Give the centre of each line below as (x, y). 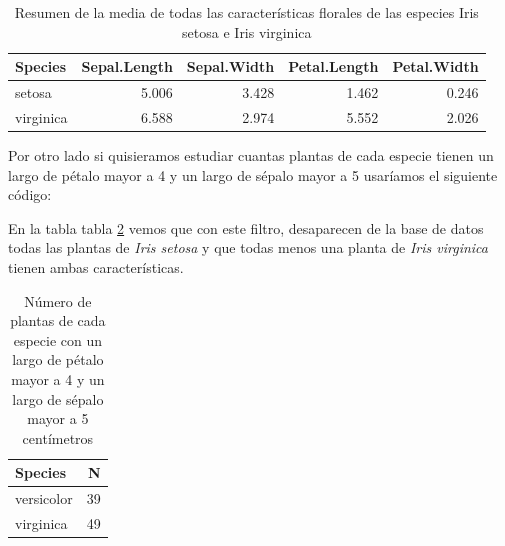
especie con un (58, 339)
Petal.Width (435, 66)
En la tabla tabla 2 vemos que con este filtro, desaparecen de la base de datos (246, 227)
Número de (58, 300)
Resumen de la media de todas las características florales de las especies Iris (246, 12)
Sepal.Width (230, 66)
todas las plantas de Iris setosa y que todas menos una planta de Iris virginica (248, 247)
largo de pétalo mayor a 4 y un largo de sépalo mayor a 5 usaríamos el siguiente (253, 174)
